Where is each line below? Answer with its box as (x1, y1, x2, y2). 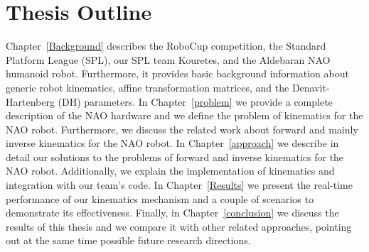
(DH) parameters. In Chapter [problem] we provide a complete (58, 94, 333, 109)
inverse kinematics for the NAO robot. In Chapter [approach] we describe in (6, 136, 339, 150)
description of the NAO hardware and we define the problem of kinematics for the (6, 108, 363, 123)
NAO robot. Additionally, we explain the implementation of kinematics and (6, 163, 335, 178)
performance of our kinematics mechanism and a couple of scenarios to (6, 191, 314, 206)
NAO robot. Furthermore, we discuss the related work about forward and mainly (6, 121, 358, 136)
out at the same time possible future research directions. (6, 233, 251, 248)
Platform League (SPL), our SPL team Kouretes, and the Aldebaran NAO (6, 52, 331, 67)
